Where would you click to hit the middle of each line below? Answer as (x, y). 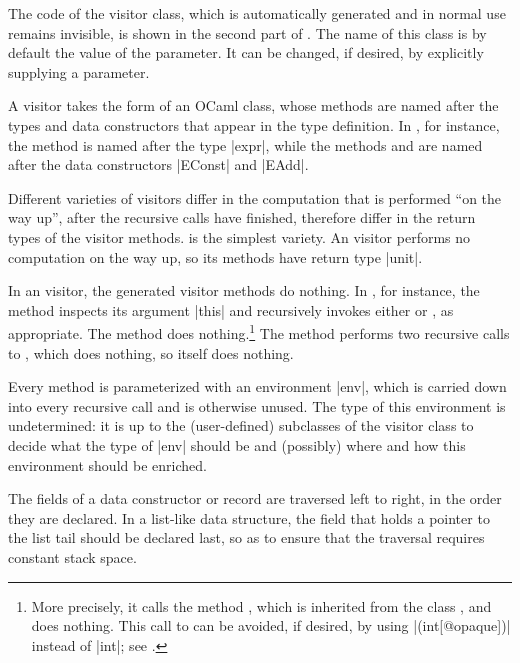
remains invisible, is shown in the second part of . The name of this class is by (247, 32)
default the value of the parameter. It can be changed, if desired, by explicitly (246, 52)
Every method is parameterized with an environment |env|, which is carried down (257, 386)
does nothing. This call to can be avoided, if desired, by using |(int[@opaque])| (271, 625)
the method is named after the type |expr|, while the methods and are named (245, 144)
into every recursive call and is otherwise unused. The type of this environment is (257, 405)
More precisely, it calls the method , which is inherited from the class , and (261, 605)
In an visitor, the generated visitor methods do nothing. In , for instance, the (244, 290)
